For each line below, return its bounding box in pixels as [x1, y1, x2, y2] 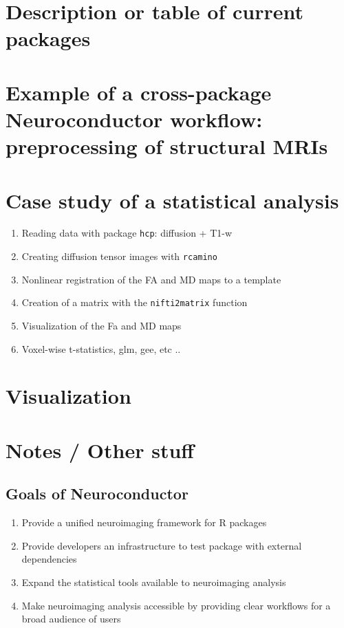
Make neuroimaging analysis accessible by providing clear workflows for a [21, 598, 331, 612]
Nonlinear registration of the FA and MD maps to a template [21, 272, 281, 286]
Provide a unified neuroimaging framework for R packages [21, 515, 267, 530]
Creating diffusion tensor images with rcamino [21, 249, 217, 263]
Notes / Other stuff [6, 435, 195, 464]
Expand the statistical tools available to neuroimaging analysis [21, 574, 286, 589]
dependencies [21, 552, 77, 566]
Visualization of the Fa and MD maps [21, 318, 182, 332]
